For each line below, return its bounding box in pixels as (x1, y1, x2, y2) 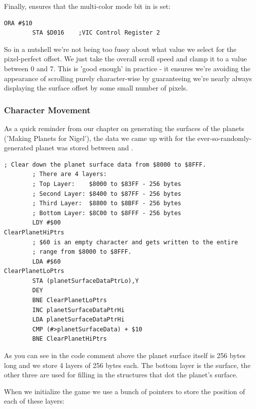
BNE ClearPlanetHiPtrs (32, 335, 107, 343)
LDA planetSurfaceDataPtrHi (32, 316, 125, 323)
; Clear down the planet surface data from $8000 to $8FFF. (4, 161, 206, 168)
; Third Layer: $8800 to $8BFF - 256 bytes (32, 200, 181, 207)
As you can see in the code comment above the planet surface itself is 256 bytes (4, 350, 246, 361)
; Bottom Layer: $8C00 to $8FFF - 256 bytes (32, 209, 181, 217)
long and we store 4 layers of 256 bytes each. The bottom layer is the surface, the (4, 360, 251, 370)
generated (4, 142, 34, 153)
